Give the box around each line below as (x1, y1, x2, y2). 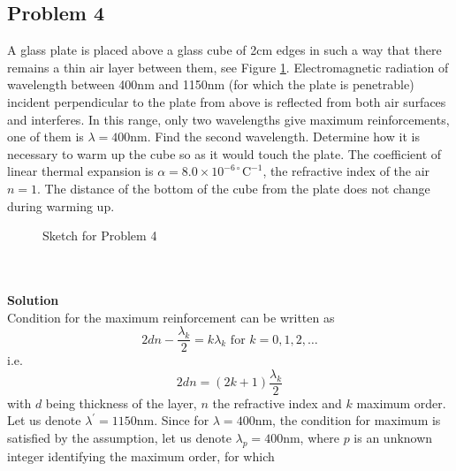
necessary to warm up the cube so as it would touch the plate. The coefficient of (7, 144, 442, 163)
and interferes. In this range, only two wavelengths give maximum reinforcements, (7, 110, 450, 128)
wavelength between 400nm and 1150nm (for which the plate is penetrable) (7, 75, 414, 94)
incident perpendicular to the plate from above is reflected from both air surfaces (7, 92, 446, 110)
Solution (7, 290, 59, 308)
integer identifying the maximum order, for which (7, 446, 275, 465)
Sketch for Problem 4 (42, 226, 157, 245)
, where (300, 429, 339, 447)
